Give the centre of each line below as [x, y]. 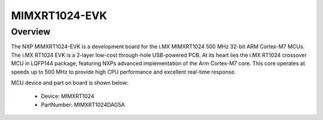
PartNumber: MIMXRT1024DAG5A [83, 104]
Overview [31, 32]
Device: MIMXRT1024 [68, 96]
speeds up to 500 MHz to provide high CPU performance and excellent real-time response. [124, 72]
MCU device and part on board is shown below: [70, 82]
